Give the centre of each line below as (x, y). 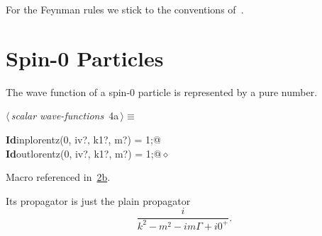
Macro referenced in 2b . (58, 177)
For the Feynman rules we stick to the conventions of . (125, 9)
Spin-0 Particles (85, 58)
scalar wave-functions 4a (65, 116)
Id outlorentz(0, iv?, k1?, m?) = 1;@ (84, 153)
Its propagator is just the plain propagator (98, 200)
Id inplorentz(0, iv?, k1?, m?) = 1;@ (83, 139)
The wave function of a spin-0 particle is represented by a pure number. (162, 92)
